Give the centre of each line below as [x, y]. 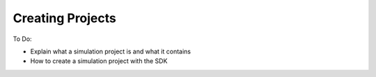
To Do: [22, 39]
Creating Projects [64, 18]
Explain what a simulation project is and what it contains [111, 51]
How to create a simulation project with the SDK [99, 61]
